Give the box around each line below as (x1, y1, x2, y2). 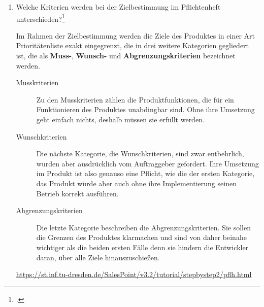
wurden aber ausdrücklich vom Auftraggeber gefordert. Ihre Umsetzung (36, 158, 259, 168)
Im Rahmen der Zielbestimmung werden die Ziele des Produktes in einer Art (16, 30, 255, 41)
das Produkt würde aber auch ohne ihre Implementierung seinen (36, 178, 237, 188)
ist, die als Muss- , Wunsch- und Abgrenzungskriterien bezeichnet (16, 50, 236, 61)
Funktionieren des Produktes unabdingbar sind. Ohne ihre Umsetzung (36, 104, 255, 115)
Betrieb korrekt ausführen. (36, 188, 119, 198)
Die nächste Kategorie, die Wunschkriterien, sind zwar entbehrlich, (36, 148, 244, 159)
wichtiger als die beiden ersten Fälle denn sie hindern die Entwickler (36, 242, 249, 252)
